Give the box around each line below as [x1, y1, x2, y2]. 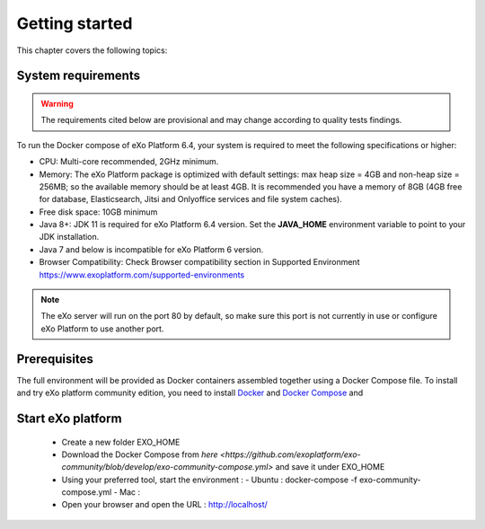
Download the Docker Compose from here [61, 449, 219, 460]
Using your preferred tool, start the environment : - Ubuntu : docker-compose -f [61, 474, 358, 485]
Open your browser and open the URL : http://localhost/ [61, 499, 269, 510]
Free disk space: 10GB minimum [39, 207, 158, 217]
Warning [40, 98, 74, 109]
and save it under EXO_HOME [275, 462, 385, 472]
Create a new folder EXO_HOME [61, 436, 181, 447]
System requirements [16, 68, 141, 84]
